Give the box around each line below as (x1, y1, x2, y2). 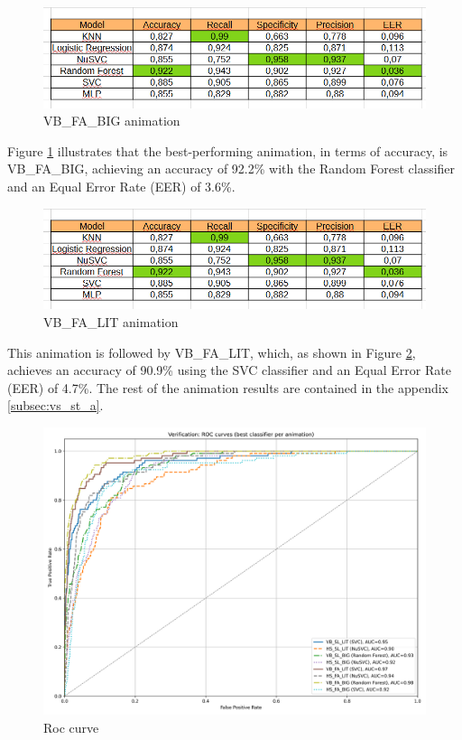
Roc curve (43, 717, 99, 736)
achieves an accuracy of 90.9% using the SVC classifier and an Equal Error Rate (7, 361, 451, 379)
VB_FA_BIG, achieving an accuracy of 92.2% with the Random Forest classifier (7, 159, 456, 178)
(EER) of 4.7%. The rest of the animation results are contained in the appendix (7, 378, 449, 397)
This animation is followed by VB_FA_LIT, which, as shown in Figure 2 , (7, 342, 416, 361)
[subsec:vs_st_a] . (7, 396, 104, 415)
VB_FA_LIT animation (43, 312, 179, 331)
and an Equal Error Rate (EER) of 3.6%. (7, 177, 236, 196)
